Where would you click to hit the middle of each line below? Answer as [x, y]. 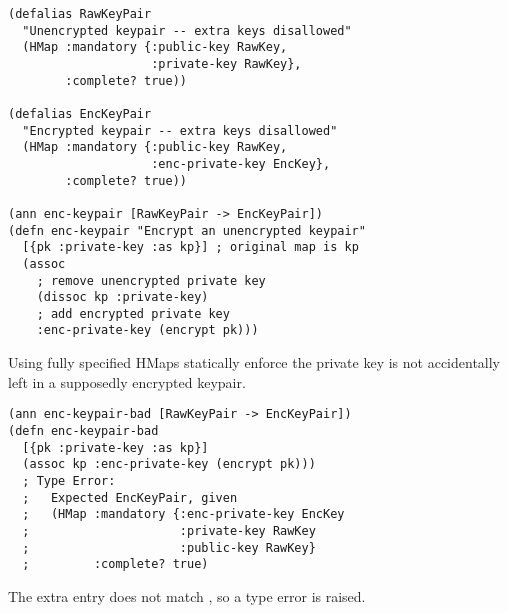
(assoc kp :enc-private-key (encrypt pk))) [169, 464]
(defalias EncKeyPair [80, 113]
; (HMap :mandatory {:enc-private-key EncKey [183, 514]
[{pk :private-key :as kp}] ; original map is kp [190, 247]
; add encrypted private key [133, 313]
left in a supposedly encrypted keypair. [127, 381]
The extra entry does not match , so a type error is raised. [187, 595]
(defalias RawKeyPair [80, 14]
